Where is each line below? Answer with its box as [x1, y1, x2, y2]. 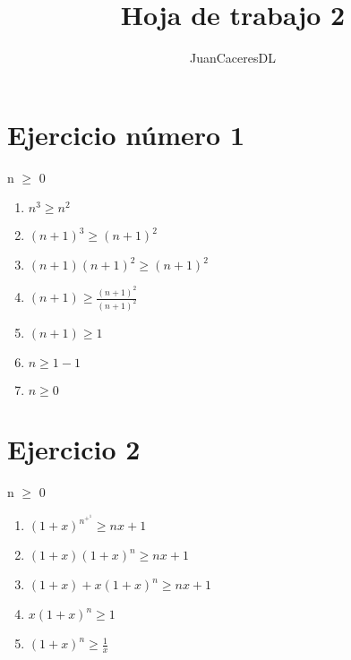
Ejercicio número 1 [7, 116, 244, 152]
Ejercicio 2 [7, 431, 141, 467]
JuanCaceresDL [190, 48, 276, 67]
